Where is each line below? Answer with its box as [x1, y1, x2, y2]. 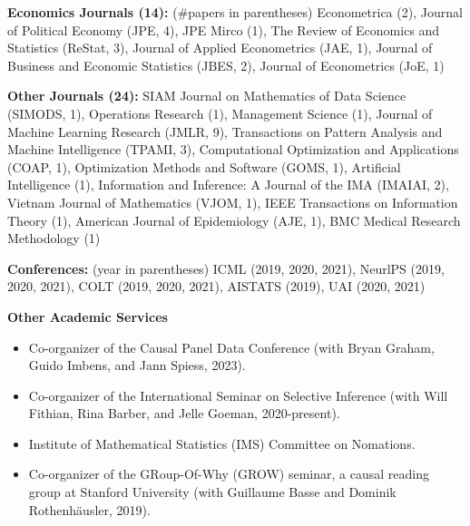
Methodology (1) [7, 229, 101, 248]
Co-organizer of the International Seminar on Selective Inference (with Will [28, 385, 448, 404]
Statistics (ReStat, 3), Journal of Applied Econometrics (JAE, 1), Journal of [7, 38, 433, 57]
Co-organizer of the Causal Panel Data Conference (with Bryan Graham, [28, 337, 435, 356]
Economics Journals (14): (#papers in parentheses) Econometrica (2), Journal [7, 3, 463, 21]
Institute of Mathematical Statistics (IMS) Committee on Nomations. [28, 433, 416, 453]
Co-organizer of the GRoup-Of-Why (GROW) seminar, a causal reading [28, 464, 429, 483]
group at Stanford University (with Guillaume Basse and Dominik [28, 482, 397, 502]
